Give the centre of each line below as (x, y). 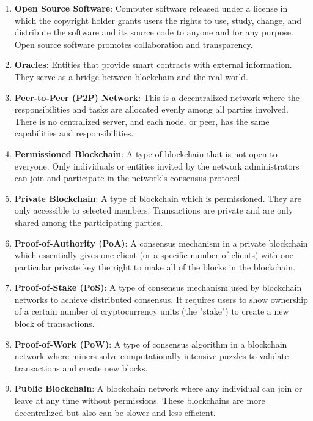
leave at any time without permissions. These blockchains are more (140, 401)
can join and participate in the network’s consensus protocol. (128, 178)
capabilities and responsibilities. (74, 133)
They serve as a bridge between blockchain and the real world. (131, 76)
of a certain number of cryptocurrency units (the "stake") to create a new (152, 311)
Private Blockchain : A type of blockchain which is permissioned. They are (158, 198)
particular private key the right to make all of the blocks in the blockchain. (155, 266)
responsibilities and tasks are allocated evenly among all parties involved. (151, 109)
